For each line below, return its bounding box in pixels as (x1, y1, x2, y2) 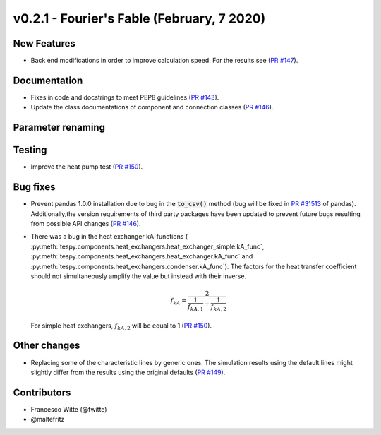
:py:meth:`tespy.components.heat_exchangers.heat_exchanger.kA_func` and (30, 252, 253, 261)
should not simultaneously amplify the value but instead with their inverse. (30, 272, 247, 280)
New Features (13, 37, 75, 49)
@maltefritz (30, 415, 65, 424)
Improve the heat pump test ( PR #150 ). (30, 162, 143, 171)
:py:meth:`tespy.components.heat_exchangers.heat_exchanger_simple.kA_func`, (30, 242, 265, 251)
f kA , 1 (188, 303, 204, 312)
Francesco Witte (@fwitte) (30, 405, 107, 413)
